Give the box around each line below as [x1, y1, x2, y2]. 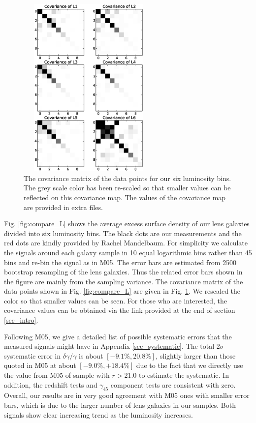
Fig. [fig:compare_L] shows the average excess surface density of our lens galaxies [4, 218, 250, 229]
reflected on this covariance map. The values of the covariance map [24, 192, 226, 202]
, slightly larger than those [156, 350, 236, 361]
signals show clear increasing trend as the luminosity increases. [4, 409, 193, 420]
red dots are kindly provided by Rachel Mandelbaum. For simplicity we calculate [4, 238, 248, 248]
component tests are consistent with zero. [110, 379, 236, 390]
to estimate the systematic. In [138, 370, 229, 380]
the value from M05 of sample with [4, 370, 110, 380]
